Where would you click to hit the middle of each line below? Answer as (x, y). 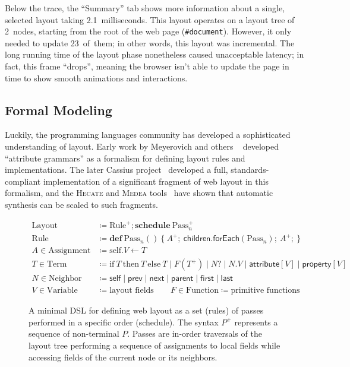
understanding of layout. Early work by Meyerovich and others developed (142, 146)
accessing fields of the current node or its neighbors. (123, 357)
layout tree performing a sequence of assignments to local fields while (154, 345)
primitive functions (265, 291)
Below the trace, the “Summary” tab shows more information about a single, (145, 8)
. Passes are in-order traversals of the (195, 333)
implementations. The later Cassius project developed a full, (116, 170)
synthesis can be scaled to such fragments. (81, 204)
